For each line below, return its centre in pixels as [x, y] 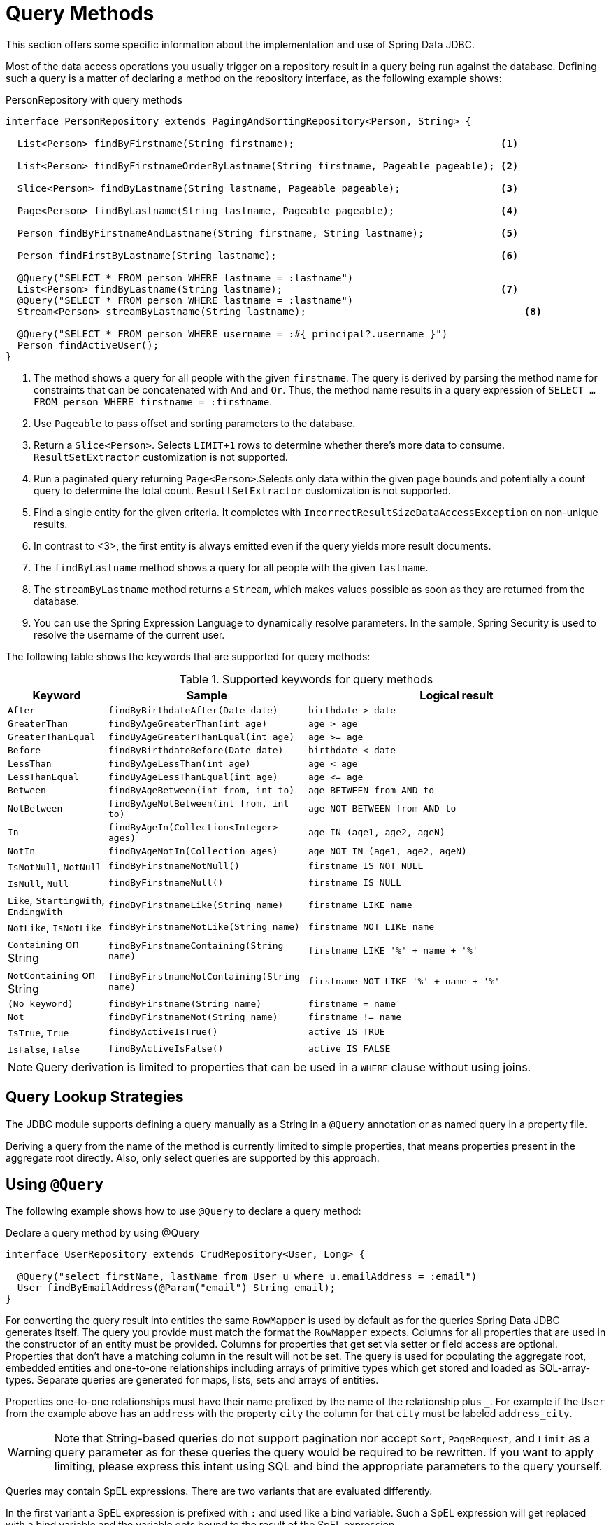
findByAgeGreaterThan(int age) [187, 723]
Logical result [457, 695]
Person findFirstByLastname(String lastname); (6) [268, 255]
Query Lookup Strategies [95, 1097]
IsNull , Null [38, 883]
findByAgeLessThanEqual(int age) [193, 777]
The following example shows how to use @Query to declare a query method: [184, 1211]
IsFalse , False [44, 1049]
